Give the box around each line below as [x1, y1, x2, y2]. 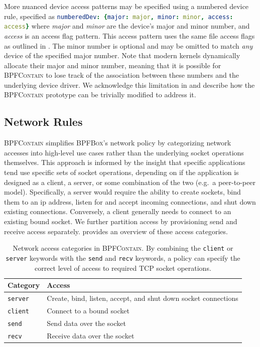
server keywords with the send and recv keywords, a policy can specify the [6, 252, 240, 263]
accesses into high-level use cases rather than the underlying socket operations [4, 147, 244, 157]
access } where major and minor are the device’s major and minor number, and [4, 21, 250, 31]
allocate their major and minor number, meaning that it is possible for [4, 60, 221, 70]
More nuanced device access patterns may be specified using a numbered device [4, 1, 248, 11]
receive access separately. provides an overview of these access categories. [4, 226, 228, 236]
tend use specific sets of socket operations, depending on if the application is [4, 167, 239, 178]
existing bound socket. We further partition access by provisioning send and [4, 216, 237, 227]
